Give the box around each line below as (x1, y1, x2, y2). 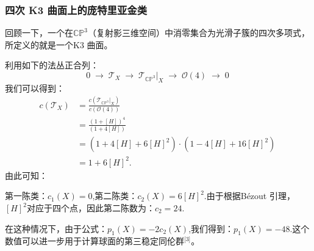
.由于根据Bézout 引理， (204, 189, 295, 202)
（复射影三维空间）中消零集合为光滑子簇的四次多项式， (87, 26, 310, 39)
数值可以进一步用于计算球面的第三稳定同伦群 (5, 235, 184, 247)
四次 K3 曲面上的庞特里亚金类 (5, 2, 147, 17)
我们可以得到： (5, 81, 65, 94)
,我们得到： (188, 222, 234, 235)
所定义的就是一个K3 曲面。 (5, 38, 113, 51)
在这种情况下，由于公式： (5, 222, 107, 235)
